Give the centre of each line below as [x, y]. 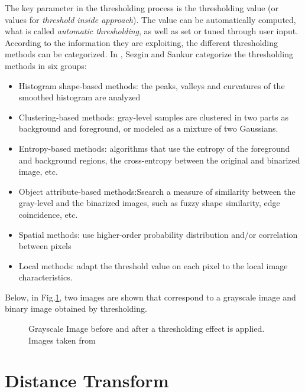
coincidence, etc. [48, 214]
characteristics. [46, 277]
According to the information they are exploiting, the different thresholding [141, 42]
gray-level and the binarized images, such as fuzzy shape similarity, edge [149, 203]
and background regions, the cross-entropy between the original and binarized [159, 160]
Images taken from [62, 340]
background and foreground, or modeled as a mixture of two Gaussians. [148, 128]
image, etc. [38, 171]
